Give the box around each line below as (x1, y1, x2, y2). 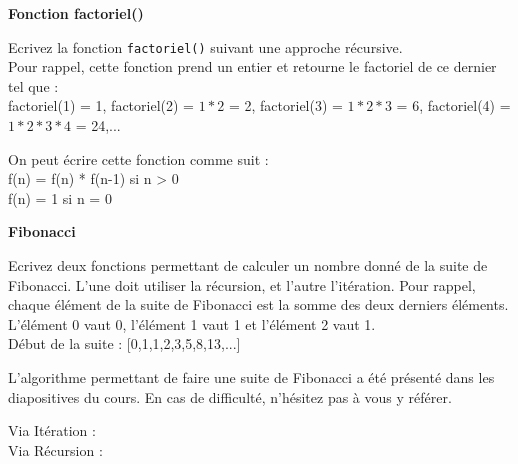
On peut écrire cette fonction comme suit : (8, 148, 269, 169)
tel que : (8, 75, 59, 96)
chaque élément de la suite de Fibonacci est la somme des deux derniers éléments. (8, 294, 509, 315)
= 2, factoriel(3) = (228, 95, 343, 116)
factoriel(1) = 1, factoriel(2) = (8, 95, 194, 116)
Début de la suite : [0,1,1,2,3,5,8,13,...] (8, 333, 241, 354)
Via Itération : (8, 420, 96, 441)
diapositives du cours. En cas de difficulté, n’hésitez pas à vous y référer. (8, 386, 452, 407)
